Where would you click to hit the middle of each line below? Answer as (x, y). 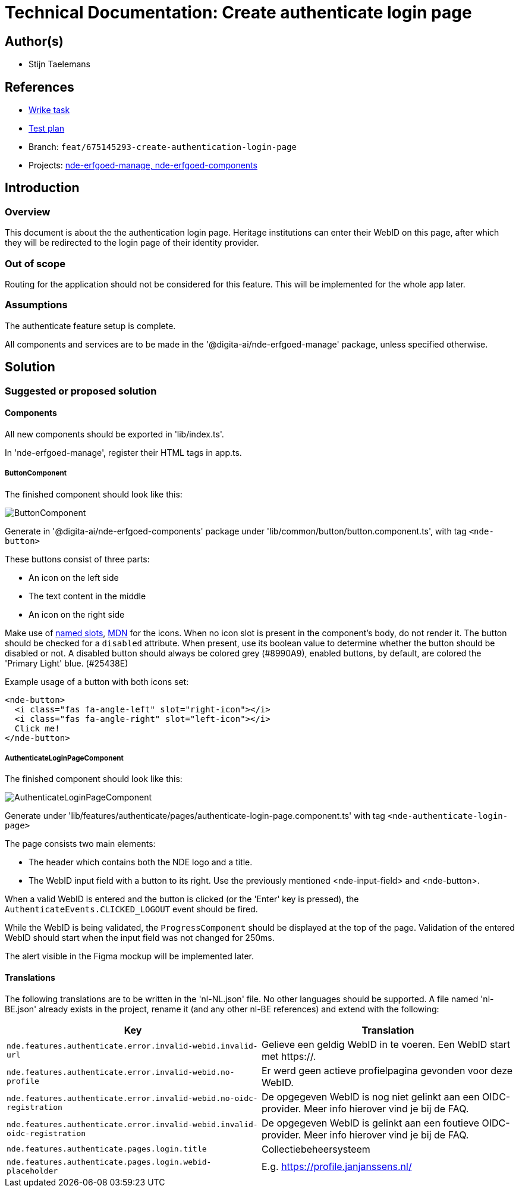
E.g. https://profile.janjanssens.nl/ (337, 1166)
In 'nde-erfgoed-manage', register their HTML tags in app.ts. (123, 452)
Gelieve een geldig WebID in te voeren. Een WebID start (386, 1044)
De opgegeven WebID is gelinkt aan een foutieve (370, 1123)
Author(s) (34, 41)
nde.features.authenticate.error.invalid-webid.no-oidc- (132, 1098)
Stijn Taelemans (59, 64)
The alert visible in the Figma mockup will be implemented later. (130, 956)
